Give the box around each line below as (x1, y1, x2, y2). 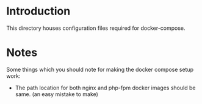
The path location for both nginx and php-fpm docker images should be (15, 84, 196, 91)
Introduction (6, 4, 71, 18)
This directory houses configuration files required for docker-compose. (6, 24, 186, 32)
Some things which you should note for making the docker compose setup (6, 66, 194, 73)
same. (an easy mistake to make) (15, 90, 99, 98)
